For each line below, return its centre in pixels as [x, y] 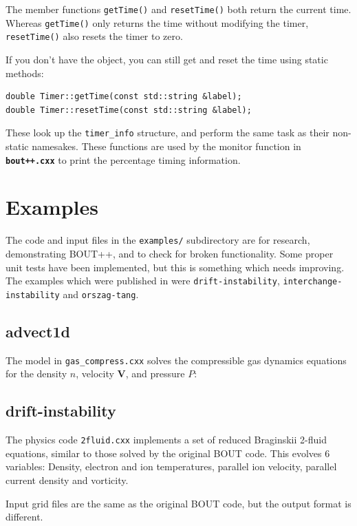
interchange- [313, 282]
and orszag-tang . [101, 294]
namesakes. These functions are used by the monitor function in [166, 146]
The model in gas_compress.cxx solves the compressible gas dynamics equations [176, 360]
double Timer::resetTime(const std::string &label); [129, 110]
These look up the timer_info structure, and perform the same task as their [167, 133]
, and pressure [155, 374]
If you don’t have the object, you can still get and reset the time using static [167, 59]
